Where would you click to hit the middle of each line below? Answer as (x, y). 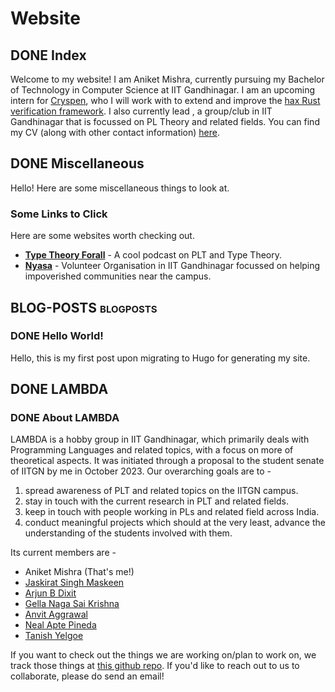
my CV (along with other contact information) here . (115, 132)
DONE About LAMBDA (65, 418)
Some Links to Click (59, 214)
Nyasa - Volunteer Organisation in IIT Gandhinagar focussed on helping (172, 266)
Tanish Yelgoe (54, 636)
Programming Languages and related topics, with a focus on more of (152, 450)
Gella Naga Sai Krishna (72, 604)
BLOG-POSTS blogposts (84, 307)
